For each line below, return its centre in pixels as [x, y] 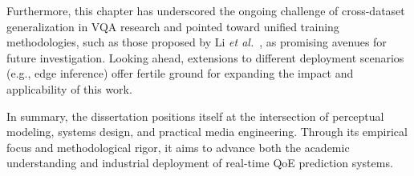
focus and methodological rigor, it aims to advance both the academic [178, 147]
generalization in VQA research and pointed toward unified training [173, 26]
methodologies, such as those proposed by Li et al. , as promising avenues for [197, 42]
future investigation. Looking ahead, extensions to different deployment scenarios [205, 57]
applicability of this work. [69, 88]
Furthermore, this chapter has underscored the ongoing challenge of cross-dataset [206, 10]
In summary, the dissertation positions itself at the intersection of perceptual [195, 116]
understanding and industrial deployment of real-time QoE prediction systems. [200, 163]
